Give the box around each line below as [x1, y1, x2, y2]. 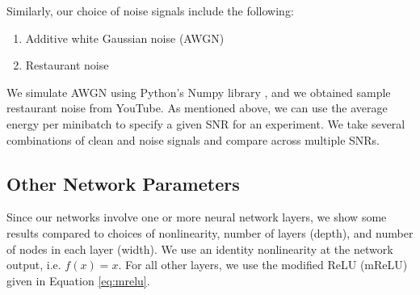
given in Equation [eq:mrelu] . [6, 272, 150, 289]
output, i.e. [6, 256, 61, 273]
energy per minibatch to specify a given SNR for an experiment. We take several [6, 115, 405, 132]
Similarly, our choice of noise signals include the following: [6, 2, 294, 19]
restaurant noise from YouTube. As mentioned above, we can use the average [6, 99, 388, 116]
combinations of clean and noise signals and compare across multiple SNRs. [6, 131, 380, 148]
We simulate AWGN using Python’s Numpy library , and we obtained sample [6, 83, 391, 100]
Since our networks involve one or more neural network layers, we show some [6, 209, 387, 225]
